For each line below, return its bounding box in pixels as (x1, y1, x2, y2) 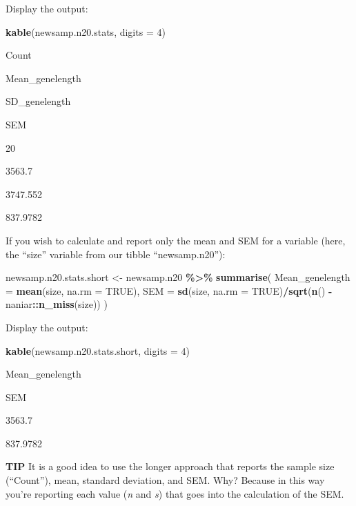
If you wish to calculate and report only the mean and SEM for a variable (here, (6, 233, 346, 247)
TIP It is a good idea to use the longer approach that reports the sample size (6, 459, 335, 474)
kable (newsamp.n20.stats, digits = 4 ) (6, 24, 166, 39)
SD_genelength (6, 94, 71, 108)
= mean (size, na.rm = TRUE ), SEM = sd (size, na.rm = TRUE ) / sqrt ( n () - (6, 283, 333, 298)
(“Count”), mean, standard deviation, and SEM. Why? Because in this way (6, 473, 325, 487)
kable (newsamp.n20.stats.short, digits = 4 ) (6, 343, 190, 358)
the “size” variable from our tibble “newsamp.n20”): (6, 246, 226, 261)
